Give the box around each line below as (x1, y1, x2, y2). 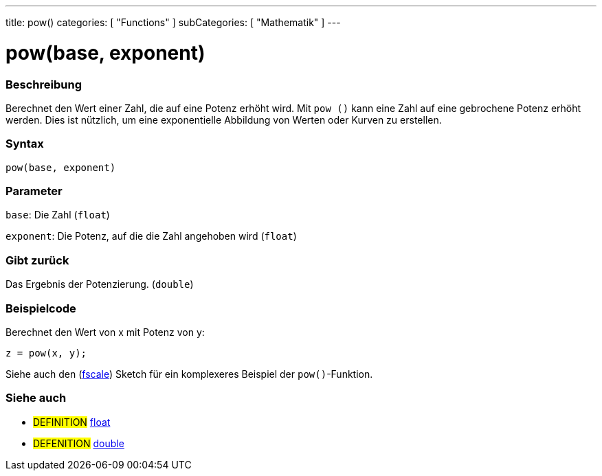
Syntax (5, 137, 44, 151)
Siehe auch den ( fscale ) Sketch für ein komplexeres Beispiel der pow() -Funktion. (5, 367, 373, 380)
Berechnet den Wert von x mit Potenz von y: (5, 326, 205, 338)
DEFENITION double (33, 437, 124, 449)
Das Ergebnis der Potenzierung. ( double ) (5, 278, 194, 291)
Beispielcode (5, 301, 76, 315)
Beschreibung (5, 77, 82, 91)
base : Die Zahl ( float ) (5, 209, 110, 221)
